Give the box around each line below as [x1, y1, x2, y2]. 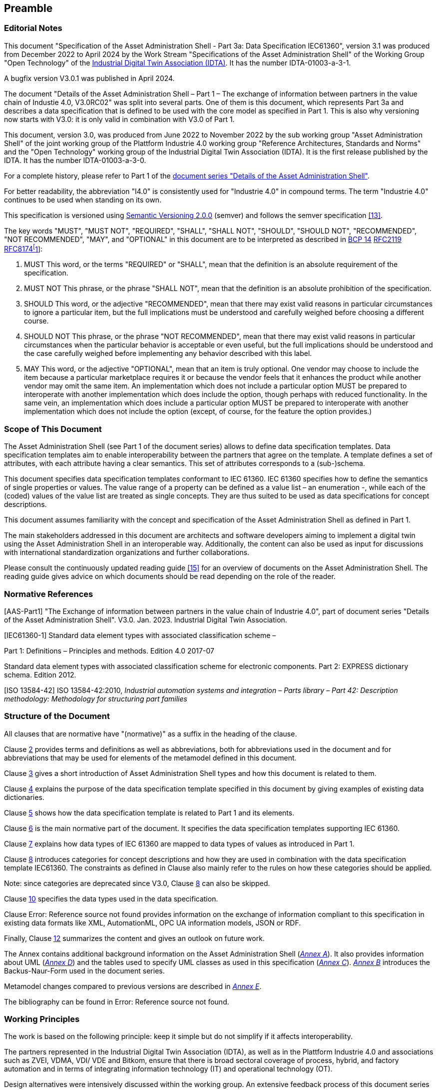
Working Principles [4, 1014, 80, 1024]
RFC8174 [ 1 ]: [4, 243, 43, 253]
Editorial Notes [4, 23, 62, 33]
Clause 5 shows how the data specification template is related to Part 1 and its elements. [4, 808, 295, 817]
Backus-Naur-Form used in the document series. [4, 966, 165, 975]
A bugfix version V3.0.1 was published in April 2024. [4, 73, 175, 82]
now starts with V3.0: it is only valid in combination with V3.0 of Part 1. [4, 114, 235, 123]
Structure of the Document [4, 711, 110, 721]
